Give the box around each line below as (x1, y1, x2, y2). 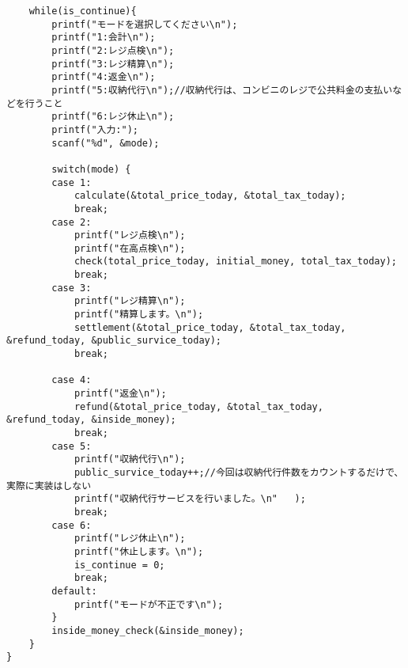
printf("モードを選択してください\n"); (51, 18, 238, 30)
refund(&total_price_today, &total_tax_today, (74, 400, 323, 412)
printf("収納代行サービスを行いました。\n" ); (74, 493, 306, 505)
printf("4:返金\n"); (51, 71, 156, 83)
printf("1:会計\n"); (51, 32, 156, 44)
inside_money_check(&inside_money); (51, 624, 244, 636)
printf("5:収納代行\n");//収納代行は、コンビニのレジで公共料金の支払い (51, 84, 393, 96)
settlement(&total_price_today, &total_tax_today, (74, 321, 346, 333)
